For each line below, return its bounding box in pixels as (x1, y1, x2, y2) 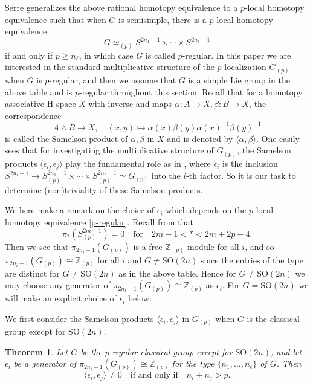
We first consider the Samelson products (5, 312, 154, 324)
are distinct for (5, 266, 60, 279)
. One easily (256, 132, 300, 144)
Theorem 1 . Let (5, 345, 68, 358)
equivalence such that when (5, 13, 106, 25)
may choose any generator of (5, 278, 111, 291)
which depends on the (166, 204, 247, 216)
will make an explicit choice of (5, 292, 117, 304)
